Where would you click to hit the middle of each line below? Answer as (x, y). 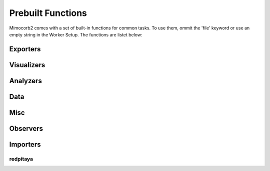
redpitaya (21, 159)
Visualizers (27, 65)
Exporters (25, 49)
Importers (25, 144)
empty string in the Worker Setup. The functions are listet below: (76, 34)
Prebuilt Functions (48, 13)
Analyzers (25, 81)
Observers (26, 128)
